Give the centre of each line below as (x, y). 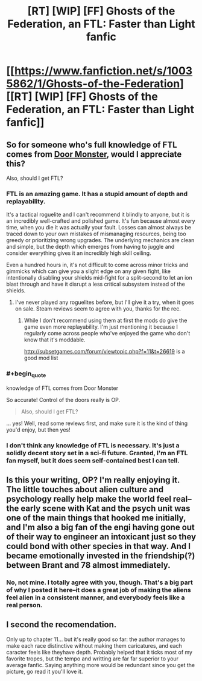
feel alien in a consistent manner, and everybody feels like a (96, 597)
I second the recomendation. (62, 625)
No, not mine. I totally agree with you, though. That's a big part (99, 582)
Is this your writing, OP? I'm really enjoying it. (93, 480)
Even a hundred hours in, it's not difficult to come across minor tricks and (97, 265)
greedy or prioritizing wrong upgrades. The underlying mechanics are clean (100, 240)
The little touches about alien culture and (85, 489)
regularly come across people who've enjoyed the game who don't (107, 334)
